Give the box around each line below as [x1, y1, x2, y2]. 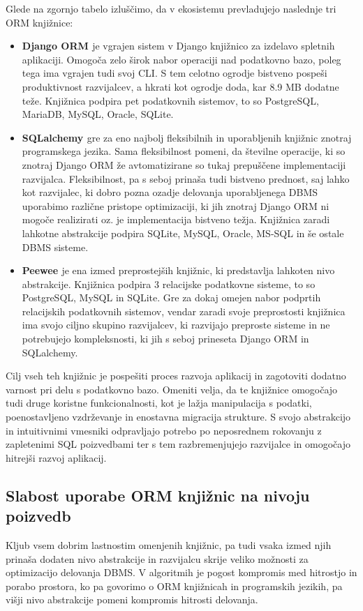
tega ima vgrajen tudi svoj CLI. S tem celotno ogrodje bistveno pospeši [22, 66, 327, 80]
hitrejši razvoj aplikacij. [6, 450, 107, 465]
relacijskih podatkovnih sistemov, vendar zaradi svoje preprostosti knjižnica [22, 303, 346, 318]
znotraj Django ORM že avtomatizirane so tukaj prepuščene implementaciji [22, 157, 346, 172]
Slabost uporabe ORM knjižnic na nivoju [6, 484, 310, 506]
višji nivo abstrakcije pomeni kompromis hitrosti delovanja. [6, 592, 258, 607]
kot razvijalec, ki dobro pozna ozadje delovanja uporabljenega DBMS [22, 185, 318, 199]
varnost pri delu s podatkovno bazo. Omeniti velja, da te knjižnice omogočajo [6, 382, 338, 396]
